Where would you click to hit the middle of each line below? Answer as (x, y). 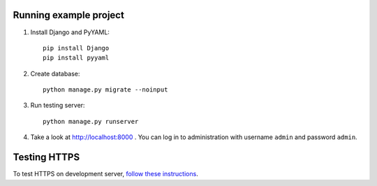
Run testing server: (58, 106)
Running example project (69, 15)
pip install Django (76, 48)
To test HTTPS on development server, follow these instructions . (105, 174)
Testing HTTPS (46, 157)
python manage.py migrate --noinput (105, 90)
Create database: (55, 73)
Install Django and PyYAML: (70, 32)
